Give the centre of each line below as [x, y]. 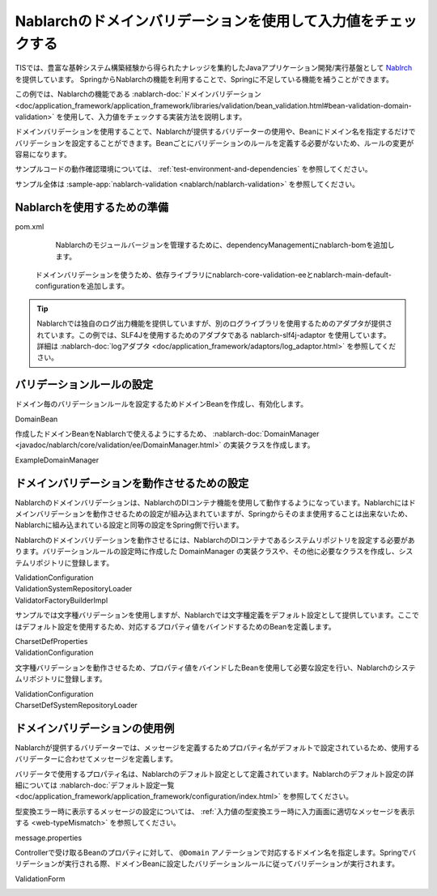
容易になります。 [43, 155]
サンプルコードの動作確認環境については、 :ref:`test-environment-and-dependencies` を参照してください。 [193, 169]
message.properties [49, 838]
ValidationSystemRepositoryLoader [74, 589]
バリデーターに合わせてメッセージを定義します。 [96, 759]
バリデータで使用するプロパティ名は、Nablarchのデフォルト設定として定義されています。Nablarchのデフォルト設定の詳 [214, 774]
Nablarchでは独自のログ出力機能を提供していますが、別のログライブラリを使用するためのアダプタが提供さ [214, 323]
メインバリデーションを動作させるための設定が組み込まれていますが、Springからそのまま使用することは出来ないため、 [214, 514]
